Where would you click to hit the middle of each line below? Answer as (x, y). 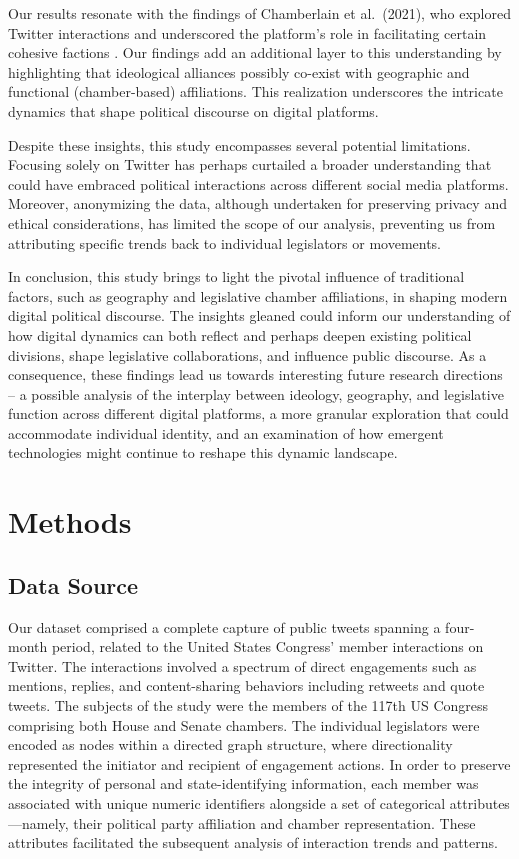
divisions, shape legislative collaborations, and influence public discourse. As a (247, 354)
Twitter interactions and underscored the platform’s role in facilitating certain (247, 32)
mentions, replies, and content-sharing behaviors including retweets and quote (246, 685)
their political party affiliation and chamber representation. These (274, 822)
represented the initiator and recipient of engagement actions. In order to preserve (259, 763)
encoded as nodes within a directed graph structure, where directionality (230, 744)
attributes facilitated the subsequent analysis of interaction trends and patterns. (253, 842)
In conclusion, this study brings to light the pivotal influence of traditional (236, 276)
